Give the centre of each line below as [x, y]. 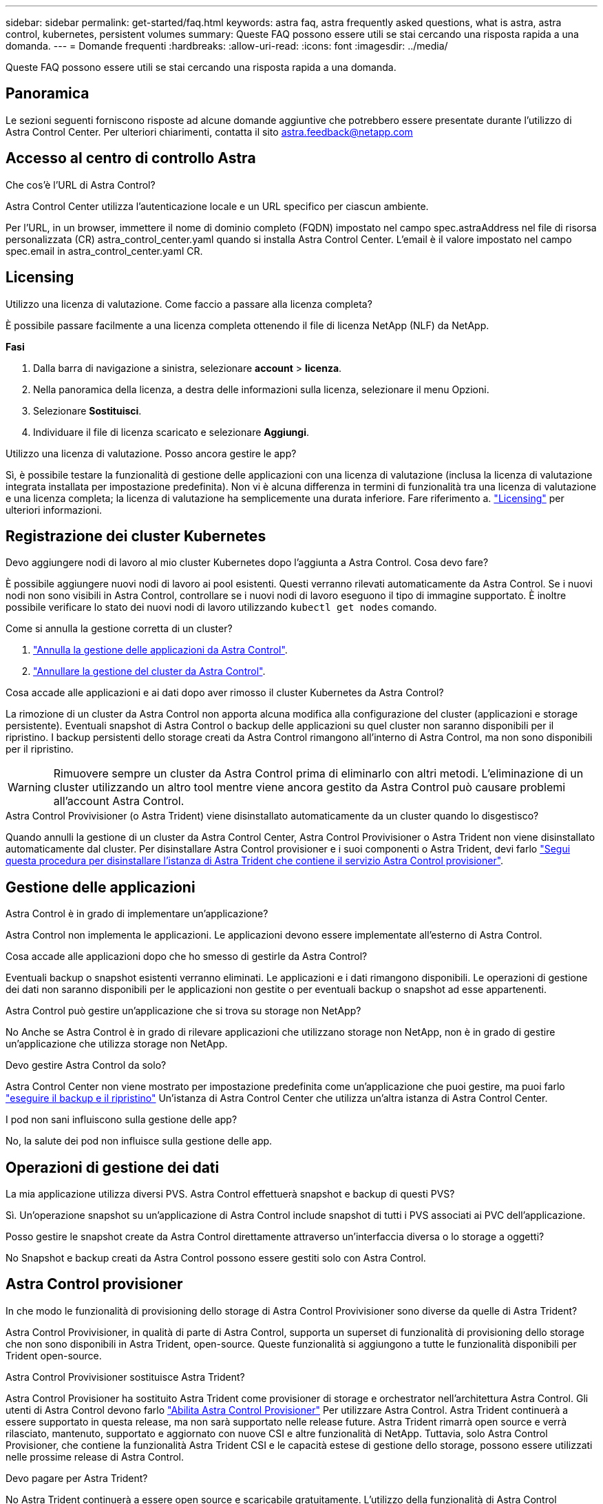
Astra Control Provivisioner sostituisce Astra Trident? [125, 1377]
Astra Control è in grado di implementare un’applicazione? [137, 914]
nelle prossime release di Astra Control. [95, 1456]
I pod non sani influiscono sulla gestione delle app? [121, 1120]
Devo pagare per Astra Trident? [77, 1478]
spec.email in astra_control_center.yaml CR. [104, 251]
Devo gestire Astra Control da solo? [86, 1065]
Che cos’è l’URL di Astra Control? [81, 185]
